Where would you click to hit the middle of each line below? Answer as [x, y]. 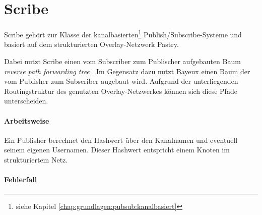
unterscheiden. [26, 101]
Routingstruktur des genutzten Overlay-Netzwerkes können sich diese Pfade [121, 91]
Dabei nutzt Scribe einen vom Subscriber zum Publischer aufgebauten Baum [122, 61]
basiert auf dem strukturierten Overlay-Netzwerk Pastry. [91, 44]
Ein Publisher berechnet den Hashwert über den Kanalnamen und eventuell [121, 140]
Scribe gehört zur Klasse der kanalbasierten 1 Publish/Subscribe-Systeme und [123, 34]
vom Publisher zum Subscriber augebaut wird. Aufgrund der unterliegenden [121, 81]
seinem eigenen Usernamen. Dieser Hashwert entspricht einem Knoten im [117, 150]
